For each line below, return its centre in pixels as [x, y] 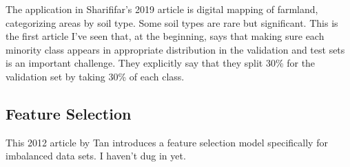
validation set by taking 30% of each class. [95, 76]
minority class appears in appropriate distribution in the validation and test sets [175, 49]
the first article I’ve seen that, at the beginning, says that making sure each [165, 36]
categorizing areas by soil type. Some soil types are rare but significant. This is [172, 22]
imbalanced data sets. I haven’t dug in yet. [96, 156]
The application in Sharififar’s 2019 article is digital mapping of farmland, [162, 9]
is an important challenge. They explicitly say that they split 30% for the [161, 63]
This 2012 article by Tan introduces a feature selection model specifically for [167, 142]
